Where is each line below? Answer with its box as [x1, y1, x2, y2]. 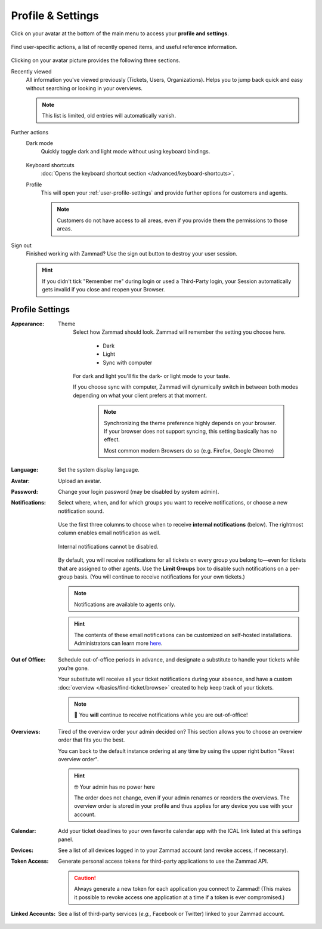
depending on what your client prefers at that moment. [73, 392, 208, 399]
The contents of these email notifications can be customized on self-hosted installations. [74, 631, 292, 638]
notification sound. [58, 507, 104, 515]
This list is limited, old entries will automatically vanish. [42, 112, 176, 119]
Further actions [11, 128, 49, 136]
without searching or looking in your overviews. [26, 84, 143, 92]
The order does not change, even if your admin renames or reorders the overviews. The [74, 794, 290, 801]
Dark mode [26, 140, 54, 147]
